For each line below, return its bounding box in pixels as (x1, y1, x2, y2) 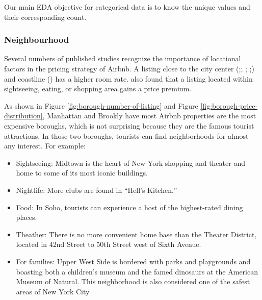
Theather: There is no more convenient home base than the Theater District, (16, 229, 257, 239)
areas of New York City (16, 286, 90, 296)
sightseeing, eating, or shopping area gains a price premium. (4, 83, 192, 94)
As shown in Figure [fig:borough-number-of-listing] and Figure (4, 100, 198, 111)
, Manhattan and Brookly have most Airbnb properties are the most (42, 110, 256, 121)
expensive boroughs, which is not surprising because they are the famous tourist (4, 120, 254, 131)
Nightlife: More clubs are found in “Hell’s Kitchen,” (16, 184, 177, 195)
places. (16, 212, 37, 222)
